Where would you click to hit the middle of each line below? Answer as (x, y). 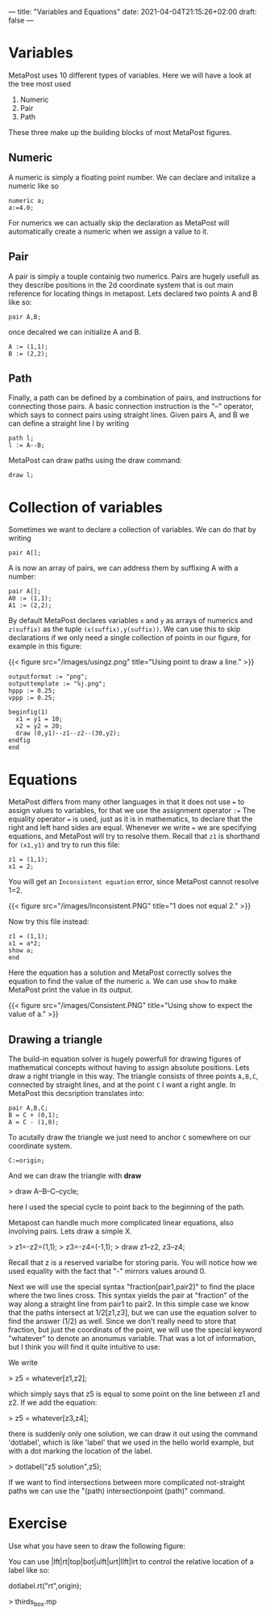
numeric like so (33, 186)
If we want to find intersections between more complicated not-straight (127, 1482)
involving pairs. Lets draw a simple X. (70, 1231)
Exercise (38, 1524)
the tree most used (39, 83)
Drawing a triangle (56, 1039)
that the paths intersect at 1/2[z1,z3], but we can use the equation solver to (133, 1313)
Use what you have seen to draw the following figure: (97, 1546)
